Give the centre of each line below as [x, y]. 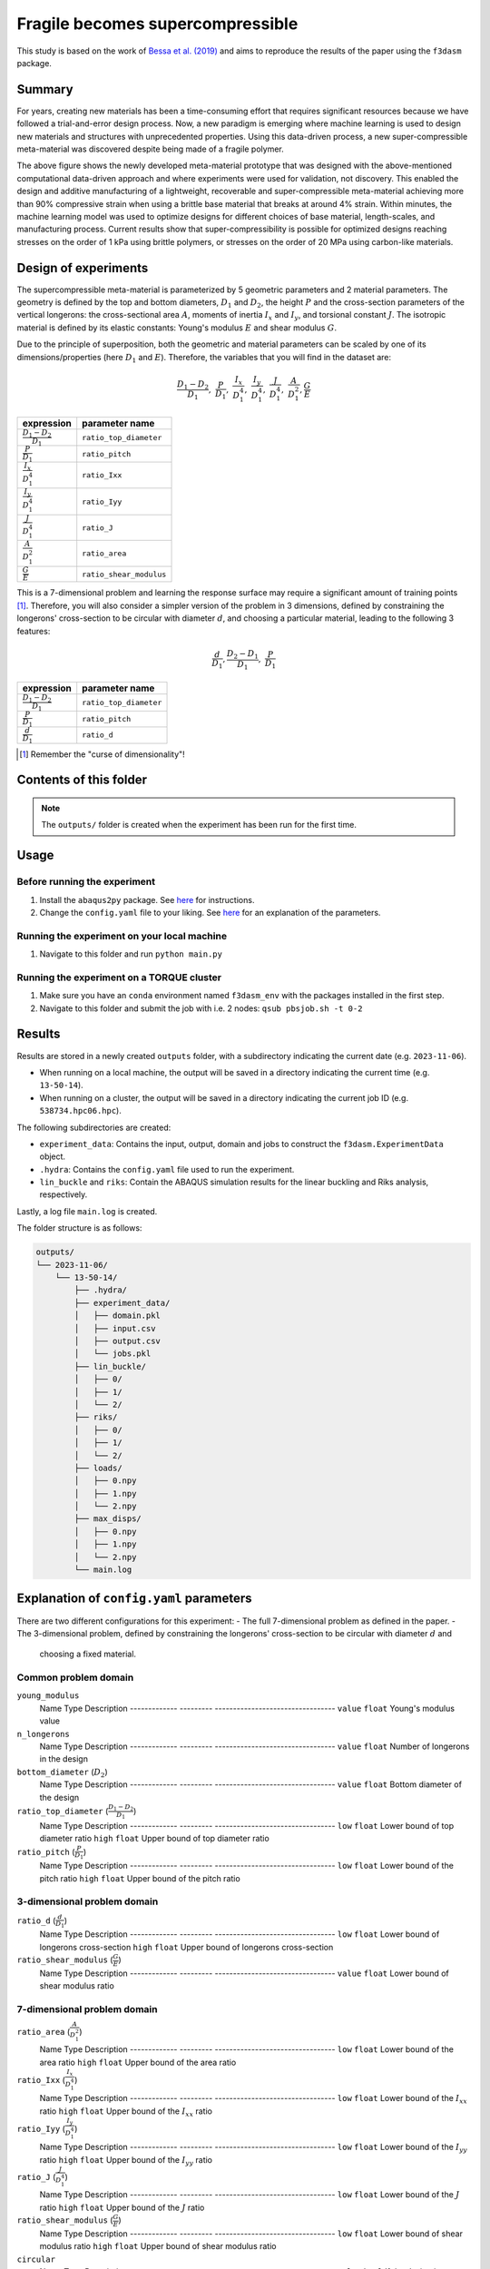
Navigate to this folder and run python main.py [131, 954]
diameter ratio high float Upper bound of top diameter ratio [154, 1839]
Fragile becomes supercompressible [157, 24]
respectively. [64, 1194]
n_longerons [43, 1734]
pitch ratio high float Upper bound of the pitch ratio [140, 1878]
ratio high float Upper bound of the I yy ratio [126, 2161]
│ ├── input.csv [115, 1328]
